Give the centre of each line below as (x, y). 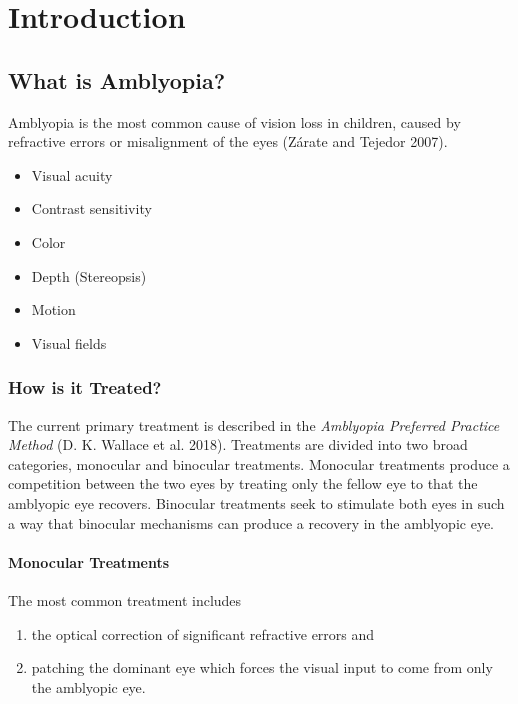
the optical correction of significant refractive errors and (203, 633)
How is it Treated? (85, 387)
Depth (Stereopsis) (89, 275)
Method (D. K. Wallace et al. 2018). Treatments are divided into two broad (238, 444)
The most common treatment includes (125, 599)
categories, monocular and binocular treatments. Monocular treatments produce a (259, 463)
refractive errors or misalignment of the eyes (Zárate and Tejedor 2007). (228, 141)
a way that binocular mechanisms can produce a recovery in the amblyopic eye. (251, 522)
